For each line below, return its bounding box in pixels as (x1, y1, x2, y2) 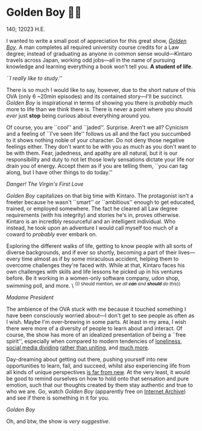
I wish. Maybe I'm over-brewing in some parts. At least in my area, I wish (6, 318, 187, 325)
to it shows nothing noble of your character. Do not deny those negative (6, 136, 185, 144)
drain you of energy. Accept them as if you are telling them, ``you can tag (6, 162, 188, 169)
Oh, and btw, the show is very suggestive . (6, 417, 110, 425)
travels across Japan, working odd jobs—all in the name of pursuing (6, 56, 176, 63)
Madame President (6, 293, 54, 301)
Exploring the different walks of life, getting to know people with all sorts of (6, 242, 193, 250)
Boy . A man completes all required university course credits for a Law (6, 44, 179, 51)
